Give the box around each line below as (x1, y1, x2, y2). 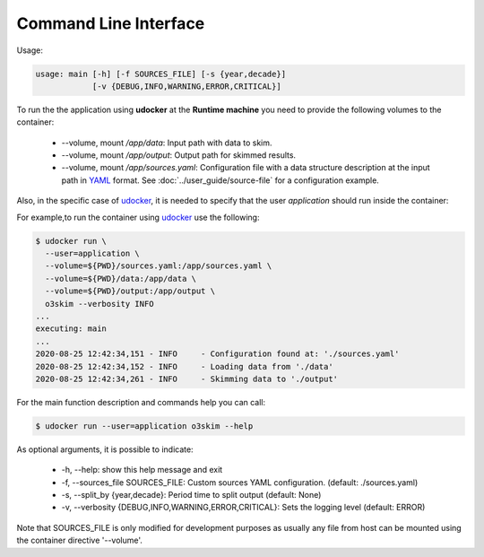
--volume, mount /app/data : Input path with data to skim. (61, 137, 272, 148)
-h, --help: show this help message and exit (61, 465, 223, 475)
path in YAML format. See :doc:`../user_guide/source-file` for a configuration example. (61, 175, 380, 186)
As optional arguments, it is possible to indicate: (16, 444, 194, 455)
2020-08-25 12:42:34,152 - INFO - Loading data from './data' (35, 361, 333, 371)
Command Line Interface (16, 13, 205, 33)
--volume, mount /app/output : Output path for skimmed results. (61, 150, 296, 161)
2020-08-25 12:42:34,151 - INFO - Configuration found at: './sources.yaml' (35, 349, 400, 359)
